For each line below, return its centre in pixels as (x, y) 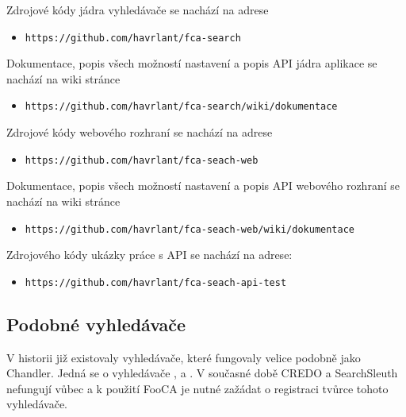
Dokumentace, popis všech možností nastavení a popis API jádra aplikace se (192, 63)
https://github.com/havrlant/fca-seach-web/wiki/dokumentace (190, 229)
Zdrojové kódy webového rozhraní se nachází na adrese (140, 132)
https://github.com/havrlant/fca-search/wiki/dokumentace (181, 107)
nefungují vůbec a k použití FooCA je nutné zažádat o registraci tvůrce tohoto (197, 388)
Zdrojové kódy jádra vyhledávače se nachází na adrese (138, 10)
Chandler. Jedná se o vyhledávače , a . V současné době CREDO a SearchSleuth (202, 373)
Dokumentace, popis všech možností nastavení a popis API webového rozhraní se (203, 185)
